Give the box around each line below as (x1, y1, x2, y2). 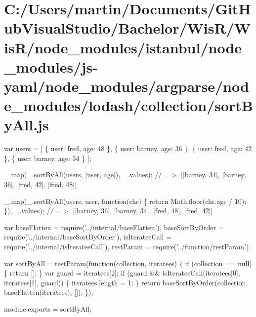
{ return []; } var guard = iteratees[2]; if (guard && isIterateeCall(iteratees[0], (4, 268, 240, 278)
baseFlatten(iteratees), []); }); (4, 287, 93, 297)
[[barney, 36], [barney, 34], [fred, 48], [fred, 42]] (73, 205, 213, 216)
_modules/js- (4, 56, 98, 77)
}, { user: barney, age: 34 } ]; (4, 153, 91, 163)
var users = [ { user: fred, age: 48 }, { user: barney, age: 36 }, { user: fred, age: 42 (4, 143, 252, 154)
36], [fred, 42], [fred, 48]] (4, 179, 77, 190)
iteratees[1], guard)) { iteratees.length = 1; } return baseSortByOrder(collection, (4, 277, 248, 287)
